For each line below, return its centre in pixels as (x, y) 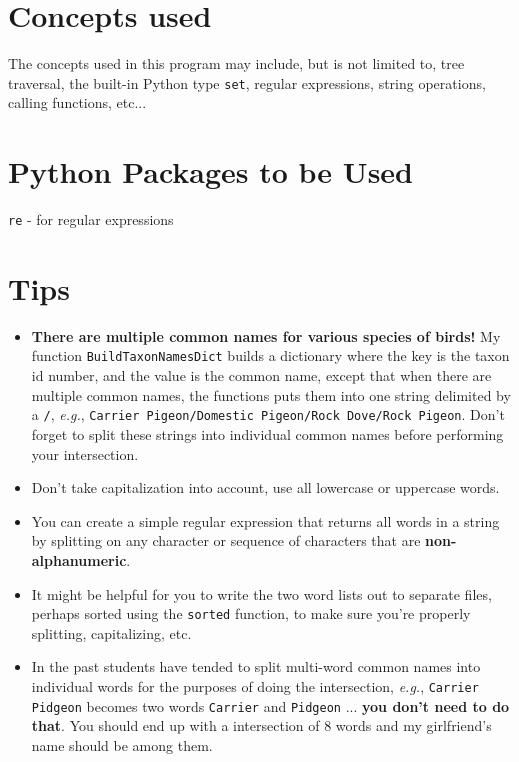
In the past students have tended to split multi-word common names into (256, 666)
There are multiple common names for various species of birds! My (266, 335)
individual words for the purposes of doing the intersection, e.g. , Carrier (255, 685)
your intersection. (85, 453)
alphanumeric (79, 559)
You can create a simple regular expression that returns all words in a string (265, 520)
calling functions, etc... (77, 102)
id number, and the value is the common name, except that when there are (261, 375)
